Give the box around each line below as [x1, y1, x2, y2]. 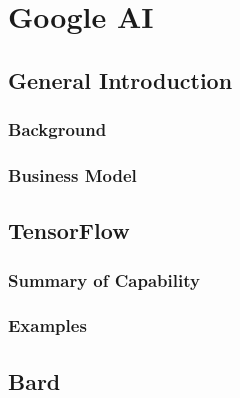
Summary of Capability [8, 267, 200, 292]
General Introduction [8, 64, 233, 95]
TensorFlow [8, 215, 130, 246]
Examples [8, 313, 87, 338]
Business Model [8, 162, 137, 187]
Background [8, 117, 107, 142]
